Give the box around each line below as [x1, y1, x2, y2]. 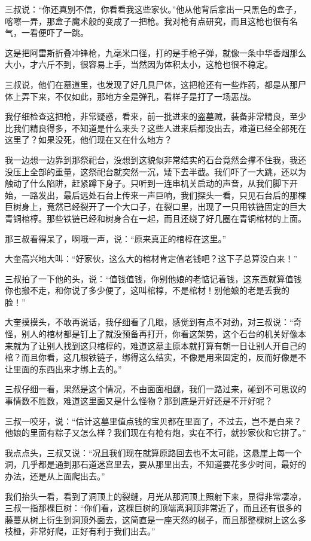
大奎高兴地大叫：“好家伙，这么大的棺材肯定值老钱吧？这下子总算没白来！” [5, 252, 298, 265]
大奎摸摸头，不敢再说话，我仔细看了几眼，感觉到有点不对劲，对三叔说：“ [5, 316, 294, 328]
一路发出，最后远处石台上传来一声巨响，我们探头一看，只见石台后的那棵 [21, 188, 306, 201]
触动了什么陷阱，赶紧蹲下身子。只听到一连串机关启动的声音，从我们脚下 [5, 177, 289, 189]
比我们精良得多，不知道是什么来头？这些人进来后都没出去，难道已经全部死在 [5, 121, 306, 134]
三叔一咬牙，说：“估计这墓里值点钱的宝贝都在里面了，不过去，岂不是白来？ [5, 414, 302, 427]
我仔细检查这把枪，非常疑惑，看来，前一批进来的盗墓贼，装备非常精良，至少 [5, 110, 306, 123]
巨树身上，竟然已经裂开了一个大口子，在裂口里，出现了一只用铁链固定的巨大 [5, 200, 306, 213]
